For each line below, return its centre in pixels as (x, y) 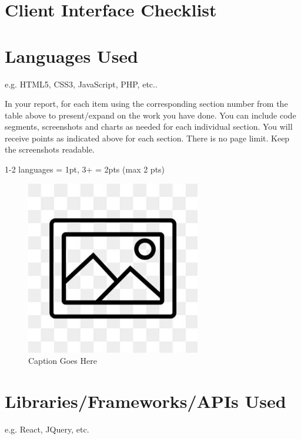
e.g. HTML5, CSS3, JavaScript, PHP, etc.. (81, 84)
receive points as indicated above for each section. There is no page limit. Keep (147, 138)
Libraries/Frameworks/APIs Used (146, 401)
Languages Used (71, 55)
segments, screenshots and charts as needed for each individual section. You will (149, 126)
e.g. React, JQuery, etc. (47, 429)
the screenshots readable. (50, 149)
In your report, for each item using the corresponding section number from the (146, 104)
